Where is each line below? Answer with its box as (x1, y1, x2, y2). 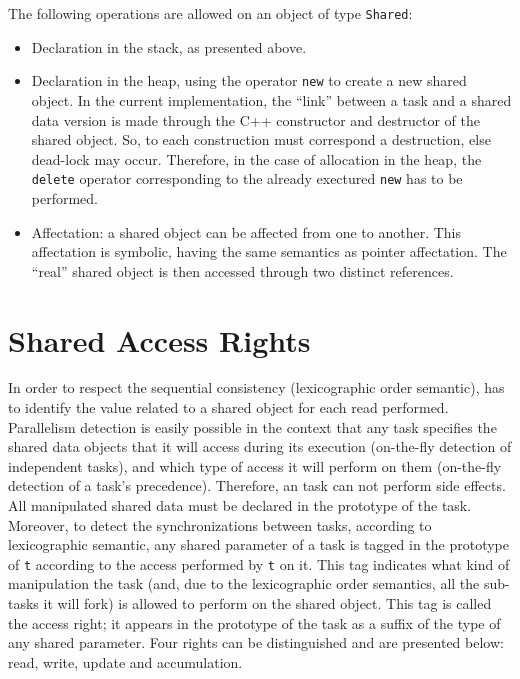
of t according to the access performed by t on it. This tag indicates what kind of (8, 553, 510, 574)
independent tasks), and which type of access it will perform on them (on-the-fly (8, 455, 502, 476)
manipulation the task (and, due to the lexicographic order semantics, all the (8, 573, 480, 594)
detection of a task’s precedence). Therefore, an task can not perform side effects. (8, 475, 506, 496)
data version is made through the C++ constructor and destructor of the (31, 109, 480, 130)
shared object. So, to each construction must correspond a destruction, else (31, 129, 491, 150)
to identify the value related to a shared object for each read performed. (8, 397, 449, 418)
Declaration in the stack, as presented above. (31, 36, 307, 57)
